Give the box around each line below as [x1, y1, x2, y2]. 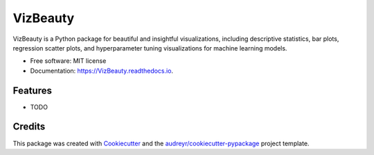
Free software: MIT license [30, 57, 107, 65]
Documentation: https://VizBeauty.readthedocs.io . [30, 66, 173, 75]
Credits [12, 121, 46, 133]
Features [12, 84, 52, 96]
